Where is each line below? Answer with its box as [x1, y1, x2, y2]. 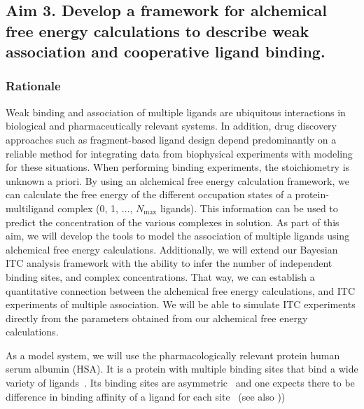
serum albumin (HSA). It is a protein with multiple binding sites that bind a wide [6, 361, 358, 376]
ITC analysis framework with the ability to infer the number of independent [6, 256, 332, 270]
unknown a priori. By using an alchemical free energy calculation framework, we [6, 173, 349, 188]
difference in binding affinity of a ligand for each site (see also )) [6, 389, 286, 403]
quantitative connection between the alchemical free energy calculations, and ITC [6, 283, 356, 298]
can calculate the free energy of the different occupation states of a [6, 187, 292, 202]
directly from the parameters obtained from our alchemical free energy [6, 310, 308, 325]
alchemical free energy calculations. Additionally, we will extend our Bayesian [6, 242, 338, 256]
